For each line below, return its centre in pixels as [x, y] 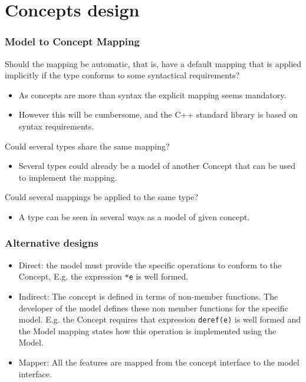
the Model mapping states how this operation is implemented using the [147, 330]
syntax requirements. [56, 126]
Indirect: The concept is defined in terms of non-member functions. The [148, 296]
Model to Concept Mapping [72, 41]
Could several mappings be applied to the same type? [102, 197]
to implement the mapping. [68, 177]
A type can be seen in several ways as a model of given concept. [134, 216]
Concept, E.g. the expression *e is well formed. [103, 276]
